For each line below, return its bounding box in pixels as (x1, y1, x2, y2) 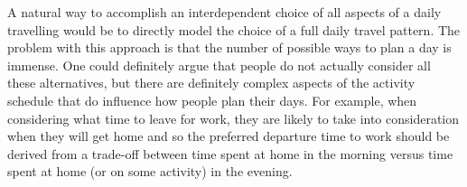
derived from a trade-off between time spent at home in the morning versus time (7, 144, 453, 163)
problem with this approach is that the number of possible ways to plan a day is (7, 38, 452, 57)
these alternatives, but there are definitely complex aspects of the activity (7, 73, 416, 92)
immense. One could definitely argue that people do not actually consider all (7, 55, 431, 74)
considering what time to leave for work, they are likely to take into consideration (7, 108, 460, 127)
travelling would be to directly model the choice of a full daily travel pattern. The (7, 20, 461, 39)
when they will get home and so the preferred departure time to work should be (7, 126, 450, 145)
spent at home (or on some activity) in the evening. (7, 162, 293, 181)
